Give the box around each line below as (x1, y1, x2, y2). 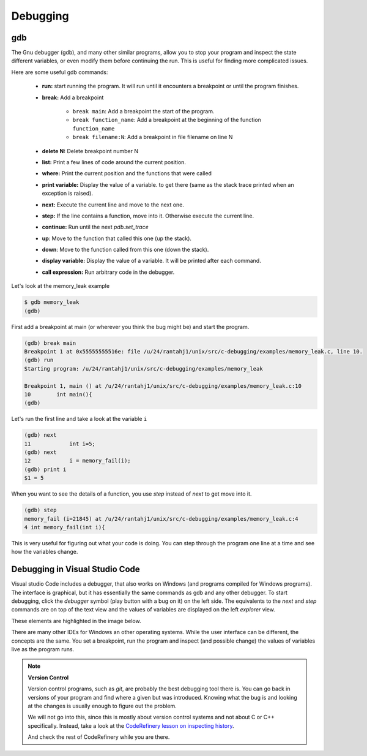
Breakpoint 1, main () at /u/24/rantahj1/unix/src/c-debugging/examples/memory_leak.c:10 (24, 382, 302, 389)
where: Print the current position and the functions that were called (42, 170, 212, 177)
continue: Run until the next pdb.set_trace (42, 224, 149, 231)
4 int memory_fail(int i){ (24, 524, 105, 531)
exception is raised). (42, 190, 93, 197)
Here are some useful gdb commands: (11, 68, 108, 76)
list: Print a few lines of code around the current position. (42, 158, 187, 165)
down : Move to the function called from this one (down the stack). (42, 246, 209, 254)
